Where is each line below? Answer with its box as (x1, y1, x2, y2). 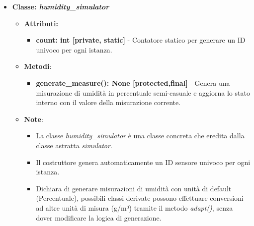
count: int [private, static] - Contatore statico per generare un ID (36, 35, 246, 45)
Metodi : (24, 61, 52, 71)
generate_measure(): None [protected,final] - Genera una (36, 77, 230, 88)
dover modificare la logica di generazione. (36, 212, 162, 223)
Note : (24, 113, 43, 124)
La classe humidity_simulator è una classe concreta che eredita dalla (36, 130, 245, 141)
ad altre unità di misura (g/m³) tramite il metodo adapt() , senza (36, 202, 233, 213)
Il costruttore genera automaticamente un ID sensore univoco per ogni (36, 157, 251, 167)
